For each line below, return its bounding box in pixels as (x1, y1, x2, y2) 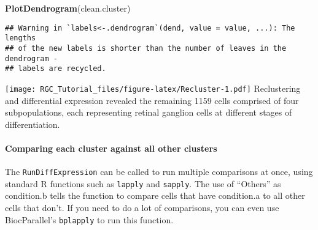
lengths (5, 34, 36, 43)
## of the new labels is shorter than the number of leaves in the (5, 43, 287, 53)
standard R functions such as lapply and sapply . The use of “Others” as (5, 177, 281, 190)
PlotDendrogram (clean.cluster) (5, 2, 131, 14)
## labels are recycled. (5, 64, 106, 73)
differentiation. (5, 117, 60, 130)
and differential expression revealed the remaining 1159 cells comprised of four (5, 94, 299, 106)
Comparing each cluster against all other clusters (5, 141, 217, 154)
